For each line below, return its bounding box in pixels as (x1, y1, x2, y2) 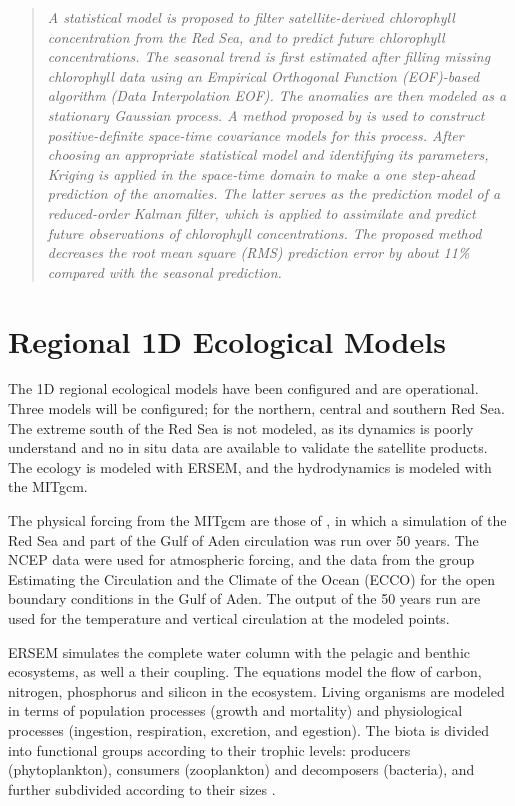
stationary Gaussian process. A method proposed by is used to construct (47, 104, 485, 125)
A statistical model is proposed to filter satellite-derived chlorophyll (47, 7, 455, 27)
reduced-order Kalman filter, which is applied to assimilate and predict (47, 202, 476, 223)
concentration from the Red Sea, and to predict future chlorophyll (47, 26, 445, 47)
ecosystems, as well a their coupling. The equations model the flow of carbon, (8, 661, 482, 682)
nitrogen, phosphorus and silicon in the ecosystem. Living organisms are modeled (8, 680, 505, 701)
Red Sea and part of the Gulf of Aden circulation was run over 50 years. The (8, 529, 479, 550)
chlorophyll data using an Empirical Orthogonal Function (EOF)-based (47, 65, 480, 86)
